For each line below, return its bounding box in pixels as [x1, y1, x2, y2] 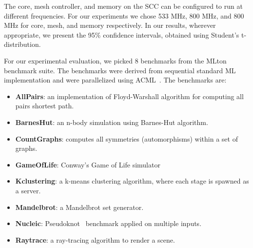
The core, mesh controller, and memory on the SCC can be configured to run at [4, 1, 243, 11]
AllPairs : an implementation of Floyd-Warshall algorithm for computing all [15, 91, 244, 101]
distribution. [4, 39, 41, 49]
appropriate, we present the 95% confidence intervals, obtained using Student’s [4, 29, 239, 40]
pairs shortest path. [15, 101, 74, 111]
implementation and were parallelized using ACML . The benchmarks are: [4, 75, 227, 85]
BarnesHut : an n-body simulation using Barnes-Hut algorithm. [15, 117, 208, 127]
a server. [15, 185, 41, 195]
